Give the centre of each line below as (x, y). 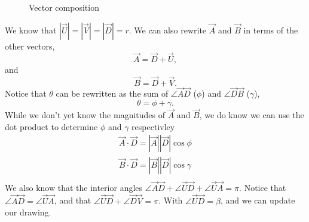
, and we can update (258, 200)
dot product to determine (51, 126)
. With (171, 200)
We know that (31, 30)
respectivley (153, 126)
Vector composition (64, 7)
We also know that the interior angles (74, 187)
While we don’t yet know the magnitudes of (85, 115)
